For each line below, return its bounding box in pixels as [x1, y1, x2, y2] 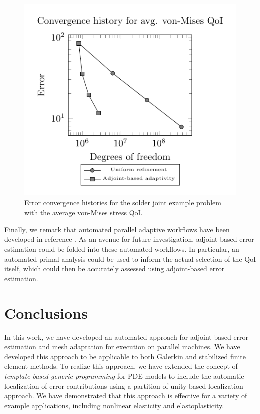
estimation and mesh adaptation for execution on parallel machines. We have [4, 341, 240, 352]
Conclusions [4, 302, 88, 323]
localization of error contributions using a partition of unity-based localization [4, 380, 243, 391]
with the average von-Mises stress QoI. [24, 207, 143, 218]
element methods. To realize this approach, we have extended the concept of [4, 361, 238, 371]
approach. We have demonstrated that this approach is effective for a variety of [4, 390, 247, 401]
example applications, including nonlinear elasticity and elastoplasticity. [4, 400, 224, 410]
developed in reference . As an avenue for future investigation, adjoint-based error [4, 234, 254, 244]
